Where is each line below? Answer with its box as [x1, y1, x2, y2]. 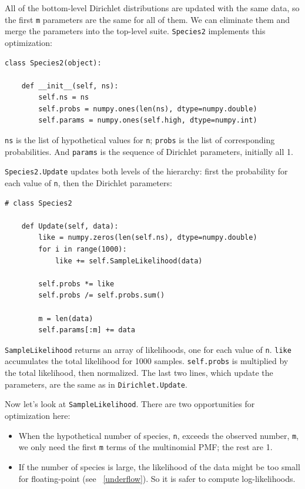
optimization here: [5, 409, 71, 422]
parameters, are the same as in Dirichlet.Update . [5, 378, 187, 390]
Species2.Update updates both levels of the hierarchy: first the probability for [5, 165, 288, 177]
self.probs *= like [38, 279, 115, 288]
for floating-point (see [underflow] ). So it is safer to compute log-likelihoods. [18, 472, 296, 484]
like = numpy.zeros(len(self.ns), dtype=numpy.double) [38, 233, 257, 242]
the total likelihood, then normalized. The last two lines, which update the [5, 366, 273, 379]
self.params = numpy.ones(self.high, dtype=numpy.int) [38, 116, 257, 125]
